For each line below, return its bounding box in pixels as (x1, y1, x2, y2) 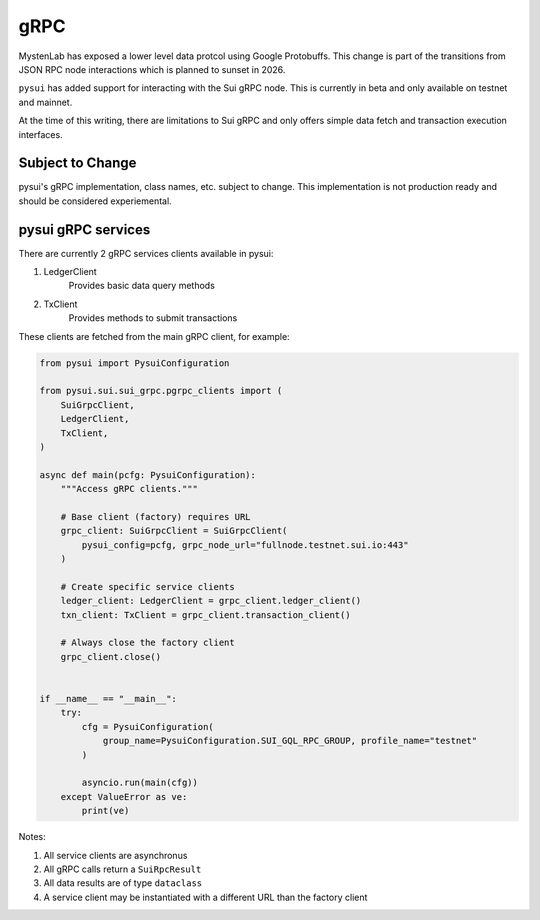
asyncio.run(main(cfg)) (81, 777, 199, 789)
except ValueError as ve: (60, 791, 188, 802)
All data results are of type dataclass (43, 877, 203, 889)
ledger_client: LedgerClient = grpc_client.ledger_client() (60, 595, 362, 607)
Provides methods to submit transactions (68, 312, 238, 324)
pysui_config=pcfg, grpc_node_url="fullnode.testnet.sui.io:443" (81, 539, 409, 550)
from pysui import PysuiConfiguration (39, 357, 230, 369)
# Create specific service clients (60, 581, 235, 592)
